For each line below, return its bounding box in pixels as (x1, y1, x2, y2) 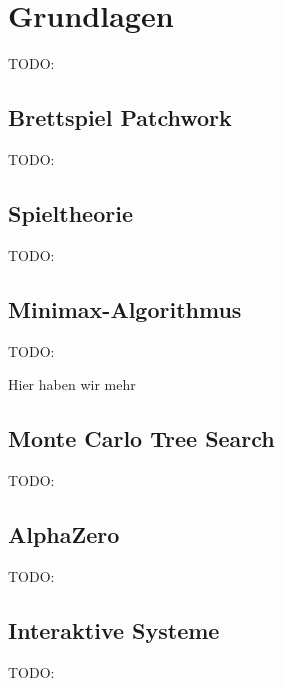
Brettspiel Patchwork (8, 102, 232, 133)
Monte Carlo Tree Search (8, 423, 275, 454)
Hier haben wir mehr (8, 374, 136, 395)
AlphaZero (8, 518, 120, 549)
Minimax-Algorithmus (8, 293, 242, 324)
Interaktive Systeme (8, 614, 220, 645)
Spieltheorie (8, 197, 133, 228)
